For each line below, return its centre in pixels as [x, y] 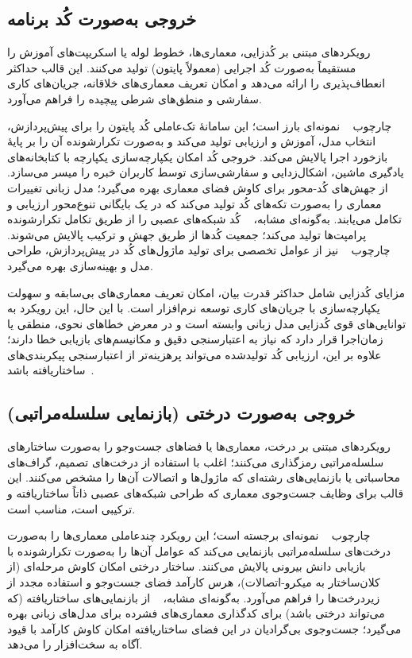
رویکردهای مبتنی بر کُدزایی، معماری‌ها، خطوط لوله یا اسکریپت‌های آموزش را [189, 52]
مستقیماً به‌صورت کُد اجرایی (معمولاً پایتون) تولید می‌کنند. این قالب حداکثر [182, 67]
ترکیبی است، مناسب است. [71, 508]
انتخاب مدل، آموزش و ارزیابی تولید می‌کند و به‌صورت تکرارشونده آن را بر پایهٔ [192, 141]
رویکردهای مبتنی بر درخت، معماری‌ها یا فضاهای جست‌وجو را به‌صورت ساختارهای [199, 446]
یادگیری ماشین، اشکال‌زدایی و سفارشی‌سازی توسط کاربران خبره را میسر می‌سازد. [206, 172]
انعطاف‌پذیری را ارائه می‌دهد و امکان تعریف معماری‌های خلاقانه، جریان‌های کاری [196, 83]
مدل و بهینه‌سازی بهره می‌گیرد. [80, 265]
